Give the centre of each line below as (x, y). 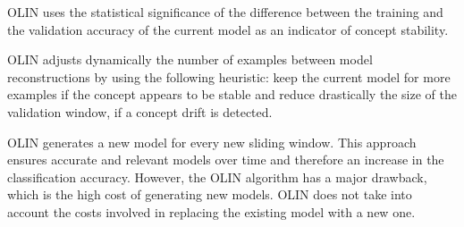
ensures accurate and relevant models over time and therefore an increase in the (226, 160)
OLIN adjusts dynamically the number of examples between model (190, 59)
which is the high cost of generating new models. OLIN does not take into (210, 194)
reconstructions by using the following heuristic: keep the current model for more (229, 76)
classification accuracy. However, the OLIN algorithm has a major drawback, (217, 177)
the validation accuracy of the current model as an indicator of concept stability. (228, 29)
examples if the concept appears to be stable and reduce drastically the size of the (232, 94)
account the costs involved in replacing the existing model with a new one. (211, 211)
